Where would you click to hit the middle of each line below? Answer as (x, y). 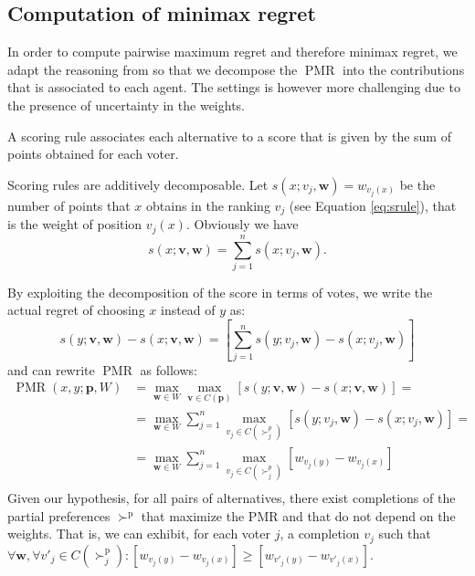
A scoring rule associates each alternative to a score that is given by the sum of (229, 136)
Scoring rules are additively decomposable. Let (138, 184)
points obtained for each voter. (93, 154)
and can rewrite (51, 369)
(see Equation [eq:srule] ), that (373, 205)
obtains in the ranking (208, 205)
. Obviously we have (242, 224)
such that (405, 534)
